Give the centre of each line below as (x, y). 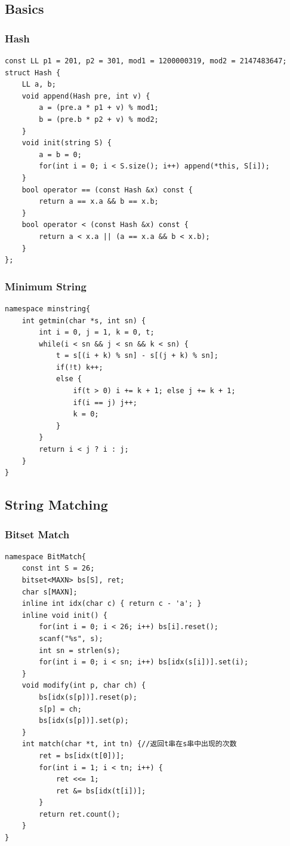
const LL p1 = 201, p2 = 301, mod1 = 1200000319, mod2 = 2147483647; (146, 61)
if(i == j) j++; (105, 402)
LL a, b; (39, 85)
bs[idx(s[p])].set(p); (84, 721)
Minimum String (46, 286)
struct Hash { (33, 73)
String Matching (56, 505)
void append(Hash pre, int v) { (86, 96)
